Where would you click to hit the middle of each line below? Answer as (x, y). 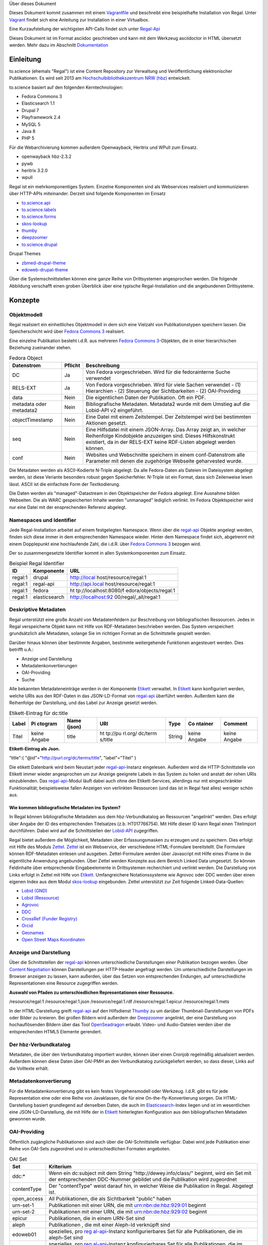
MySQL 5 (31, 124)
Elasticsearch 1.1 (38, 103)
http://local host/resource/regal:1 (108, 577)
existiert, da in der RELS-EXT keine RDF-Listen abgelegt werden (161, 442)
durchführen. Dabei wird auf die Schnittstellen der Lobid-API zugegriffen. (84, 831)
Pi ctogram (44, 724)
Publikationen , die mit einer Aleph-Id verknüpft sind (110, 1225)
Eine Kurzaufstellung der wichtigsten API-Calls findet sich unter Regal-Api (85, 29)
